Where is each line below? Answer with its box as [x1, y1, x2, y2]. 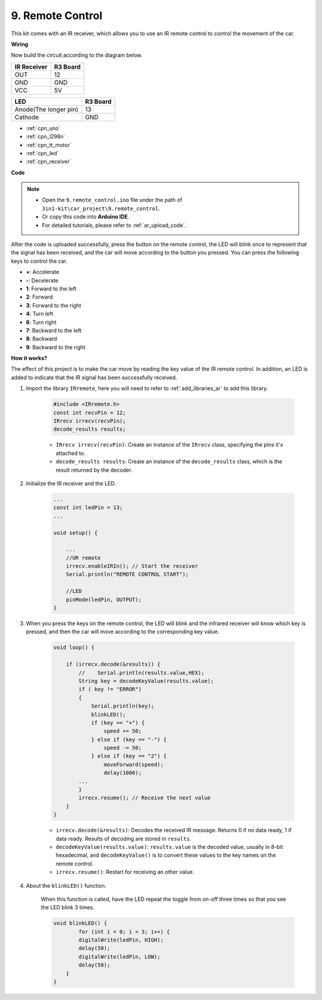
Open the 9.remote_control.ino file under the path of [42, 196, 182, 204]
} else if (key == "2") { [91, 753, 167, 759]
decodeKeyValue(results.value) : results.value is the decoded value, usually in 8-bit [55, 843, 283, 850]
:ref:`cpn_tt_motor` [26, 141, 72, 149]
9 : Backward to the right [26, 343, 86, 350]
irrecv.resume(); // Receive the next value [78, 795, 211, 801]
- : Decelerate [26, 276, 59, 284]
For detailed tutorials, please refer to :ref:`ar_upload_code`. [42, 221, 187, 229]
